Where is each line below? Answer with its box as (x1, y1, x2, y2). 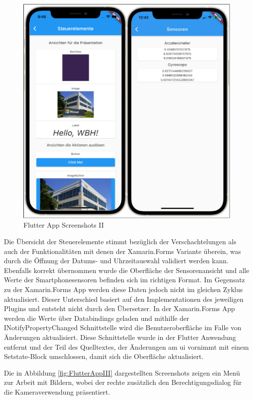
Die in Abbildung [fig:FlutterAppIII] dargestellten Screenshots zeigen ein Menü (4, 367, 240, 378)
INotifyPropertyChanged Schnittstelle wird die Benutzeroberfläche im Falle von (4, 322, 242, 333)
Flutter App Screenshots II (23, 220, 104, 230)
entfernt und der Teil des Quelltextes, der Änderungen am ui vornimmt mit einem (4, 341, 249, 352)
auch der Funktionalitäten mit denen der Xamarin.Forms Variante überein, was (4, 246, 241, 256)
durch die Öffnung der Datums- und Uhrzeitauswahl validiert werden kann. (4, 255, 229, 266)
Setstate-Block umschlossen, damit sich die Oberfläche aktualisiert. (4, 351, 204, 361)
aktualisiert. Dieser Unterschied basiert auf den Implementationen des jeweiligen (4, 294, 244, 304)
